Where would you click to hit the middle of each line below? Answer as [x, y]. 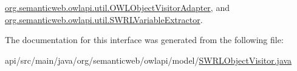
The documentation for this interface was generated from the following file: [144, 40]
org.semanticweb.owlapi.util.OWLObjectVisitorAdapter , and [117, 7]
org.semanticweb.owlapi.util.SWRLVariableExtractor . [104, 19]
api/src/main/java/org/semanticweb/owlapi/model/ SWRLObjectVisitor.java [148, 60]
